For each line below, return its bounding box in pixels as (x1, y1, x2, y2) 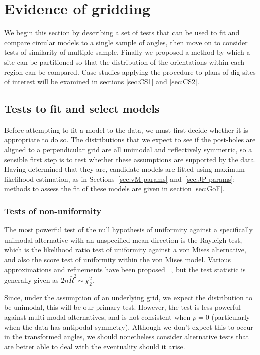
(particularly (211, 311, 250, 322)
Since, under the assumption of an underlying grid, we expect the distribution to (4, 292, 252, 302)
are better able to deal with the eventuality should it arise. (4, 341, 185, 351)
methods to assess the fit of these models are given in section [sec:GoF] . (4, 183, 225, 194)
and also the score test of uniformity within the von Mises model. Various (4, 254, 231, 265)
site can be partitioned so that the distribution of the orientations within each (4, 56, 245, 67)
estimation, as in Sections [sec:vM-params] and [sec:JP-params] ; (36, 173, 235, 184)
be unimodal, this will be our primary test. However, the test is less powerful (4, 302, 241, 312)
